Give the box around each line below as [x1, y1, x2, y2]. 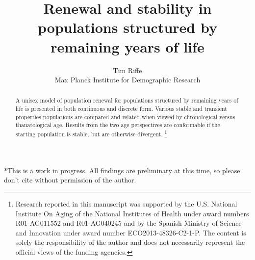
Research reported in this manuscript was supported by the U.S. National [15, 198, 237, 208]
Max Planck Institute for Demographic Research [54, 75, 201, 85]
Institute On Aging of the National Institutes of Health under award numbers [15, 208, 249, 218]
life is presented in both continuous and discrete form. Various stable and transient [15, 104, 227, 113]
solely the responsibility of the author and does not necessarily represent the [15, 237, 245, 247]
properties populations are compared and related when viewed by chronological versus [15, 112, 235, 121]
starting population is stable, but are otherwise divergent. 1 [15, 129, 167, 138]
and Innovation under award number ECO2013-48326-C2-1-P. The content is [15, 227, 246, 237]
